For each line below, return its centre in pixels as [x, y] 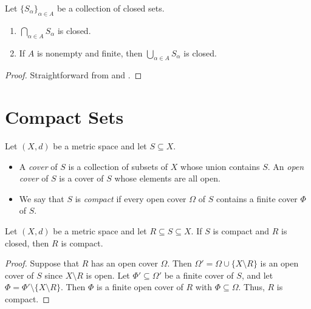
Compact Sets [64, 117]
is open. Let [108, 275]
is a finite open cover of [140, 287]
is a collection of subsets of [118, 166]
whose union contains [220, 166]
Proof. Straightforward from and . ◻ [73, 75]
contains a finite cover [257, 198]
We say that [42, 198]
